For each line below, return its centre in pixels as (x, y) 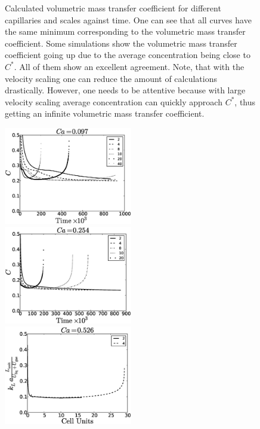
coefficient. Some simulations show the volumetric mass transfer (121, 43)
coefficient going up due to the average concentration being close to (128, 55)
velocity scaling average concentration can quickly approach (114, 101)
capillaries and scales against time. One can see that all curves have (128, 19)
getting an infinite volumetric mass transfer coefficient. (105, 113)
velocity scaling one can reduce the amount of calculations (111, 78)
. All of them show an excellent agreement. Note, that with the (129, 66)
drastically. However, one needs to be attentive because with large (125, 90)
